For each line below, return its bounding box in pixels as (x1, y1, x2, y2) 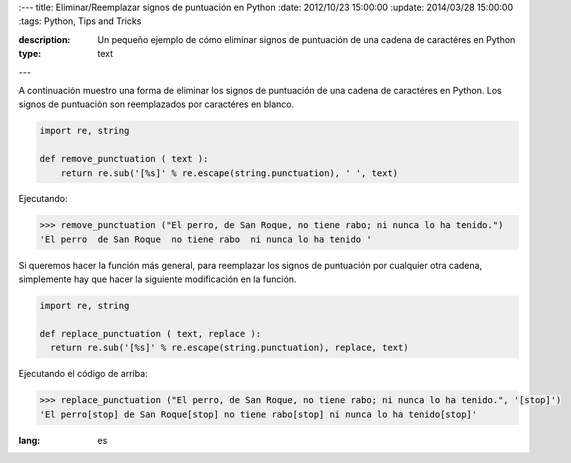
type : (18, 48, 42, 60)
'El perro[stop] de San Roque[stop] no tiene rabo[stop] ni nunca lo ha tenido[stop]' (39, 408, 478, 420)
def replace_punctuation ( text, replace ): (39, 328, 262, 339)
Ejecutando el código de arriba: (18, 368, 149, 380)
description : (18, 33, 71, 45)
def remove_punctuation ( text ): (39, 153, 209, 165)
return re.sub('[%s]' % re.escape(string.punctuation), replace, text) (50, 342, 409, 354)
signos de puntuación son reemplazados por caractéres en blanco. (18, 98, 295, 110)
